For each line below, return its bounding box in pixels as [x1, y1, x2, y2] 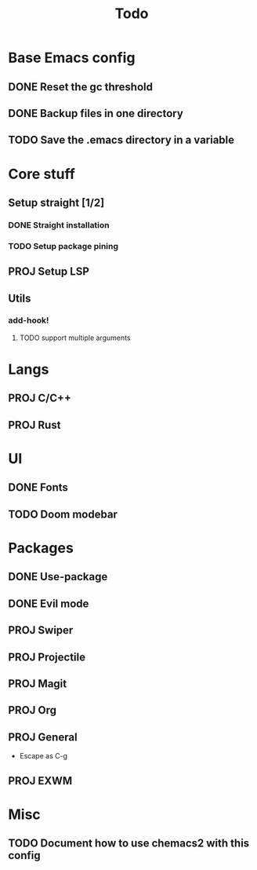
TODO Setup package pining [8, 240, 119, 251]
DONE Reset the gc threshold [8, 80, 153, 93]
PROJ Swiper [8, 623, 74, 637]
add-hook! [8, 315, 49, 326]
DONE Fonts [8, 481, 69, 495]
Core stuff [8, 165, 76, 183]
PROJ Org [8, 704, 57, 717]
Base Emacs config [8, 49, 136, 67]
